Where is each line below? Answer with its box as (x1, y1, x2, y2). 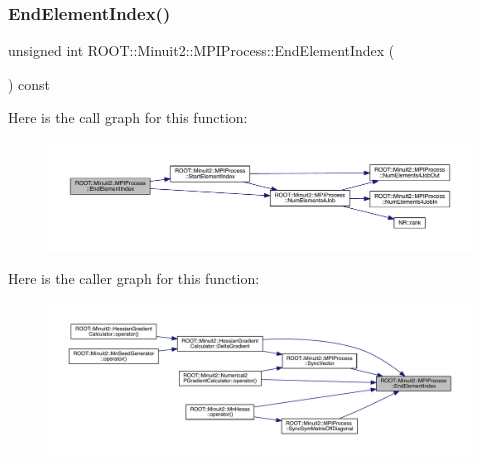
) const (8, 73, 51, 94)
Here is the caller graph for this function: (8, 268, 260, 289)
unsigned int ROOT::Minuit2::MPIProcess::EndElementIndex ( (8, 40, 395, 61)
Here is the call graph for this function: (8, 107, 248, 128)
